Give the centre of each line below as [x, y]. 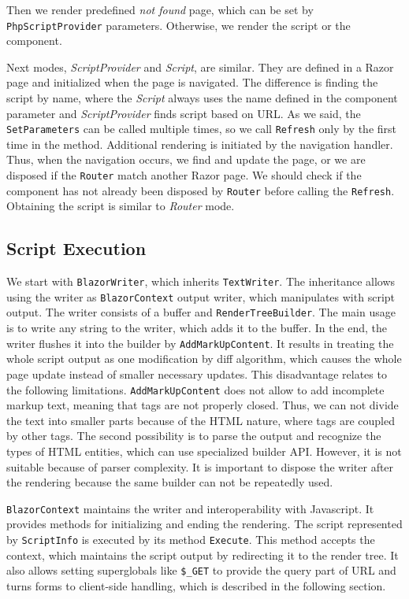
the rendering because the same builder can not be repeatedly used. [170, 482]
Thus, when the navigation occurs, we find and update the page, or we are [186, 159]
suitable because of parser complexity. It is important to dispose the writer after [200, 466]
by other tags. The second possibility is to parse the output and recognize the [194, 436]
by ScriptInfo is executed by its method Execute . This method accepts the [191, 540]
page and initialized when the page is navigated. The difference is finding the [192, 82]
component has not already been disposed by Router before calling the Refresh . [201, 190]
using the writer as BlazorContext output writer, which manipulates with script [201, 296]
